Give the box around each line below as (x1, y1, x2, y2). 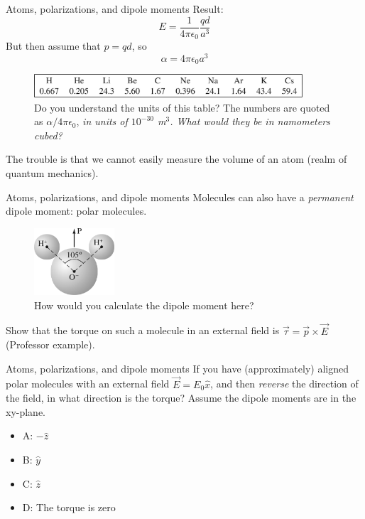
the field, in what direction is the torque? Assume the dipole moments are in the (6, 390, 356, 405)
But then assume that (6, 38, 101, 53)
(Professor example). (6, 337, 95, 352)
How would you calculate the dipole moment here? (34, 297, 254, 312)
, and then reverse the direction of (210, 376, 359, 391)
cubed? (34, 127, 62, 142)
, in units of (76, 114, 128, 129)
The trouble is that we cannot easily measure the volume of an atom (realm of (6, 151, 347, 166)
